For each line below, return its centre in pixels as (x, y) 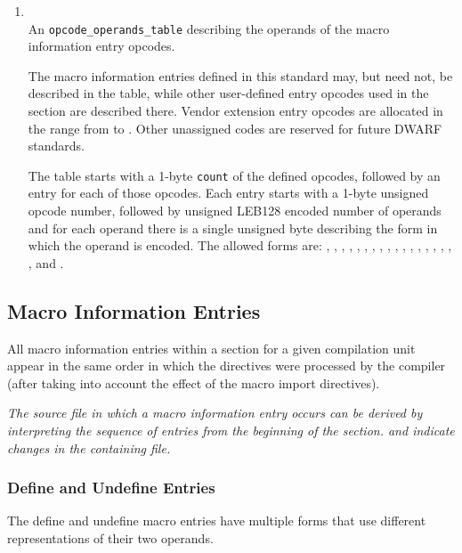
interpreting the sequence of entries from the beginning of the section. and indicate (231, 431)
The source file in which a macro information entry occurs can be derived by (215, 413)
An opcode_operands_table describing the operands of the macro (209, 28)
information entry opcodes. (101, 46)
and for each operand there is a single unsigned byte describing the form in (233, 228)
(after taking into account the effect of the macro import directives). (194, 382)
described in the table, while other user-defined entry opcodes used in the (228, 93)
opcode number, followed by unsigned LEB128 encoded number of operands (235, 211)
